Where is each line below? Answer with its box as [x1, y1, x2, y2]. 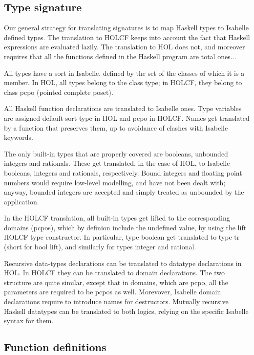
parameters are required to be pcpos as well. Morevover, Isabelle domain [4, 287, 221, 297]
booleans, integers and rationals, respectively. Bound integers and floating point [4, 167, 242, 177]
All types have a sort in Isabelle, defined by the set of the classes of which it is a [4, 67, 245, 78]
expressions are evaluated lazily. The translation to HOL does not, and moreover [4, 42, 245, 52]
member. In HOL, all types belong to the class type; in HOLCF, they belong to [4, 77, 242, 88]
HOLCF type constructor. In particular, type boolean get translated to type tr [4, 232, 240, 242]
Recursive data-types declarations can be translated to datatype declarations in [4, 258, 242, 268]
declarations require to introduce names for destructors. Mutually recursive [4, 296, 229, 307]
